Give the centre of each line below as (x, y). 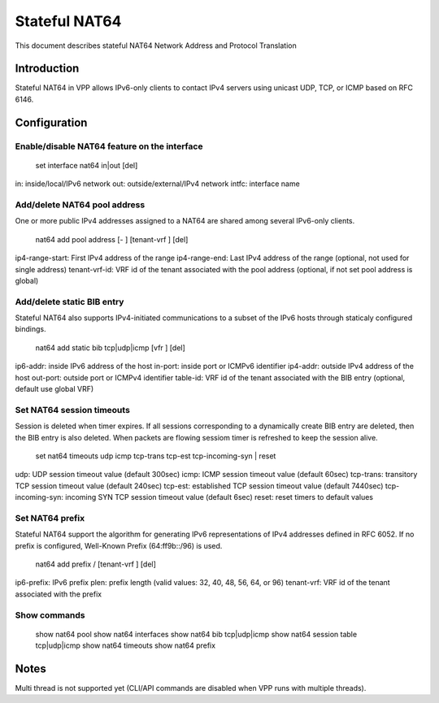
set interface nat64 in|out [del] (87, 165)
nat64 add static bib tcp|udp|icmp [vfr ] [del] (111, 347)
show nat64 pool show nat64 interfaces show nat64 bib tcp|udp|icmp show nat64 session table (196, 634)
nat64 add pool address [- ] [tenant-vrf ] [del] (112, 239)
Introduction (47, 69)
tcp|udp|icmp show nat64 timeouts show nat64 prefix (125, 645)
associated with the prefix (58, 594)
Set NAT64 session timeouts (72, 410)
